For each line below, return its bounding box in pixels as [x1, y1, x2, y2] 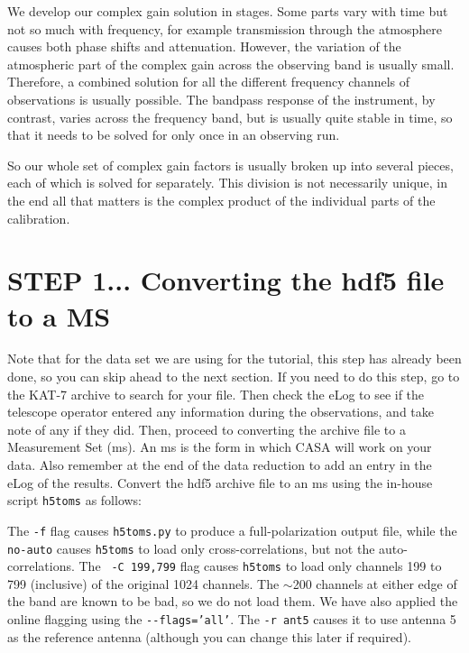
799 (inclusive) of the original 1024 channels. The [7, 574, 280, 593]
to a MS [7, 297, 111, 334]
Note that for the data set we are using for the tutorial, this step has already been [7, 349, 462, 368]
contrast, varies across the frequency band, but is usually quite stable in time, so [7, 107, 453, 126]
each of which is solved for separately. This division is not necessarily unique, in [7, 173, 448, 192]
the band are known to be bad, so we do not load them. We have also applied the [7, 592, 458, 611]
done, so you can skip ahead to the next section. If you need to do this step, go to [7, 367, 460, 386]
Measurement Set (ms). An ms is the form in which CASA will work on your [7, 437, 432, 456]
